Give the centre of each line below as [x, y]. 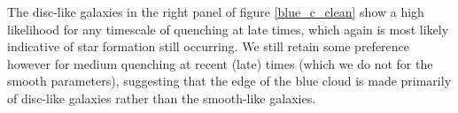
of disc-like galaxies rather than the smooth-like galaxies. [162, 98]
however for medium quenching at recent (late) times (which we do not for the [220, 63]
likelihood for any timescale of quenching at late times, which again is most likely [228, 29]
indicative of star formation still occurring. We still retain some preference [209, 46]
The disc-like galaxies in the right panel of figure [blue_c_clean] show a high [216, 11]
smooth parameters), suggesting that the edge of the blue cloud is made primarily [229, 81]
